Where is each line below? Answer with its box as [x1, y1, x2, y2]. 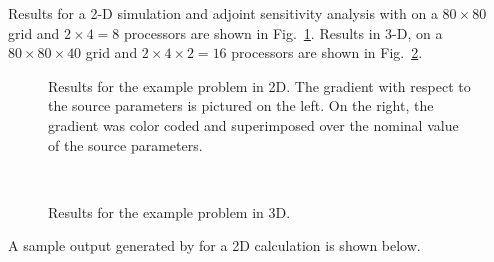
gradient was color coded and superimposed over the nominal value [48, 114, 459, 135]
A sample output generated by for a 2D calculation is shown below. [8, 235, 421, 256]
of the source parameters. [48, 134, 203, 155]
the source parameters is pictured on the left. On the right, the [48, 95, 434, 116]
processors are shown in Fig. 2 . [231, 42, 423, 63]
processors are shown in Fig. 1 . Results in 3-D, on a [123, 22, 443, 43]
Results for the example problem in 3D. [48, 201, 291, 222]
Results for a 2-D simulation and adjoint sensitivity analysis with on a [8, 3, 438, 23]
